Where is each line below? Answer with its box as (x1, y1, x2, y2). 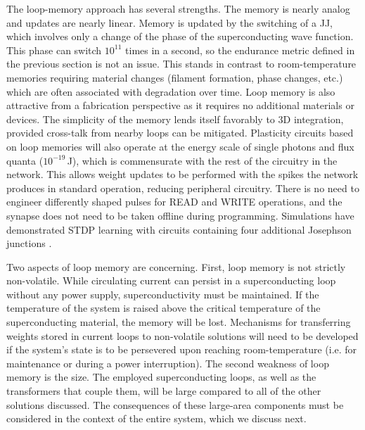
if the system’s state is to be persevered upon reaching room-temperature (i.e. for (6, 342, 357, 357)
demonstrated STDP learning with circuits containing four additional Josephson (6, 222, 352, 236)
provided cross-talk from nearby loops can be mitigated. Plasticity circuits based (6, 125, 354, 140)
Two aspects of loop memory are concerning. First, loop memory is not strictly (6, 259, 346, 274)
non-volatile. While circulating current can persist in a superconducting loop (6, 273, 336, 288)
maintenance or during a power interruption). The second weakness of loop (6, 355, 329, 370)
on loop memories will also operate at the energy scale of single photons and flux (6, 139, 354, 153)
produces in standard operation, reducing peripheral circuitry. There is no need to (6, 180, 359, 195)
